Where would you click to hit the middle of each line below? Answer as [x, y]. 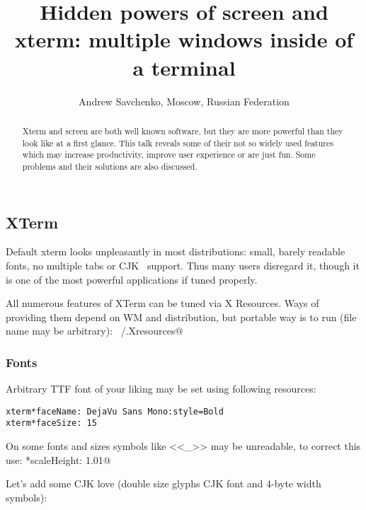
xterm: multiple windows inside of [184, 39]
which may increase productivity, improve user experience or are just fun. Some [169, 155]
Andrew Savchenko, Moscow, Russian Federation [184, 101]
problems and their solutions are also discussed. [110, 166]
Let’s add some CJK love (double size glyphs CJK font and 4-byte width [164, 483]
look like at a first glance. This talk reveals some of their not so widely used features [178, 143]
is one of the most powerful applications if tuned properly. [132, 279]
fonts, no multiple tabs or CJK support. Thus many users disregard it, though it [183, 265]
